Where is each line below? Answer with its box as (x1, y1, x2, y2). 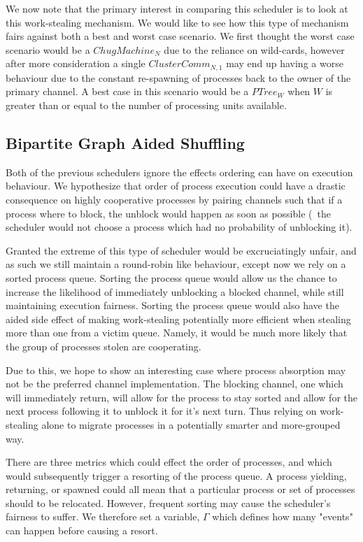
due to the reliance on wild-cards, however (164, 42, 345, 57)
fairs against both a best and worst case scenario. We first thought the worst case (6, 29, 355, 43)
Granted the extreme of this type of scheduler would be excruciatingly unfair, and (6, 243, 357, 257)
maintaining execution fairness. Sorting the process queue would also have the (6, 298, 339, 313)
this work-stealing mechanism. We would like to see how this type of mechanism (6, 15, 349, 29)
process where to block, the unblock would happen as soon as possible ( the (6, 206, 331, 220)
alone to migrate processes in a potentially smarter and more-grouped (41, 417, 341, 432)
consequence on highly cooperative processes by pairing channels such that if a (6, 192, 343, 206)
